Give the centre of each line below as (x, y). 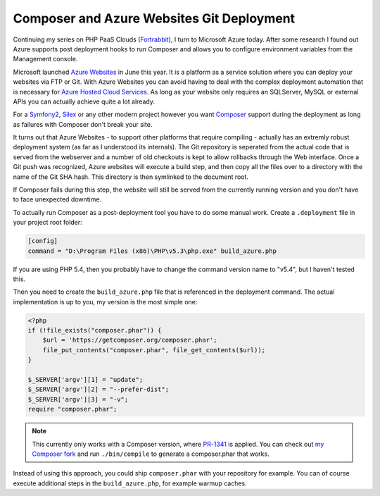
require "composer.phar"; (72, 409)
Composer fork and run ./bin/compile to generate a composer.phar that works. (151, 454)
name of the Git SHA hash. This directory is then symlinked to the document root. (131, 177)
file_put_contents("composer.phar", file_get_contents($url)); (154, 350)
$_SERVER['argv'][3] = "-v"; (78, 399)
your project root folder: (47, 223)
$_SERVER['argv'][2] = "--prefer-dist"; (98, 390)
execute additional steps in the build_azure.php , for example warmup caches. (130, 483)
